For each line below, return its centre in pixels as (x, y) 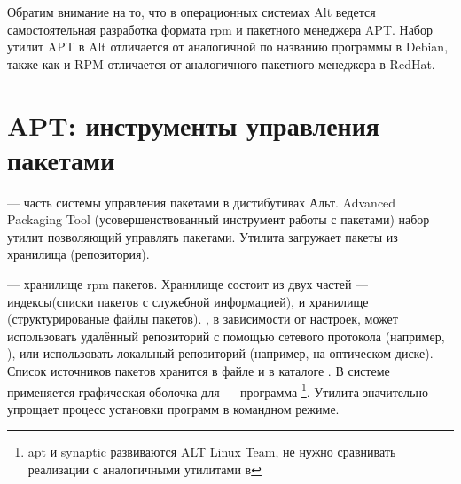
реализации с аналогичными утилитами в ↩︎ (145, 469)
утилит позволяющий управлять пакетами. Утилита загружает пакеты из (203, 236)
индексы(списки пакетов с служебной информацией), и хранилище (188, 301)
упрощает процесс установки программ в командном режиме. (173, 408)
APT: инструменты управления (193, 125)
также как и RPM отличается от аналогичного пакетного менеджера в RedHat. (221, 63)
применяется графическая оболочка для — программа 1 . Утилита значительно (218, 390)
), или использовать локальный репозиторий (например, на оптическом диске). (220, 353)
